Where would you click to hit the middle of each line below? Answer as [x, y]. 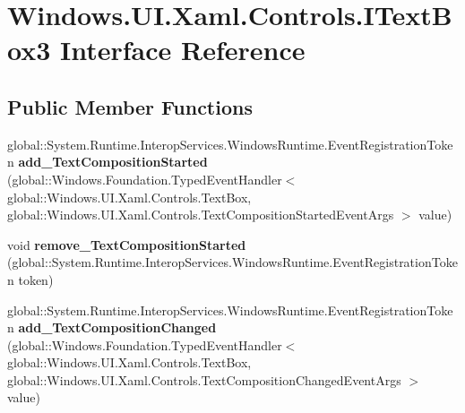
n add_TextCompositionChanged [112, 327]
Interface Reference [183, 50]
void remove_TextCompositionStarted [127, 244]
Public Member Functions [130, 106]
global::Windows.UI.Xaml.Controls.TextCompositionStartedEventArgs [201, 215]
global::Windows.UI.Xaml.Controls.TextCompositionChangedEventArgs [204, 379]
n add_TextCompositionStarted [108, 162]
